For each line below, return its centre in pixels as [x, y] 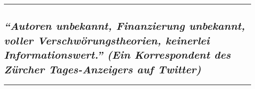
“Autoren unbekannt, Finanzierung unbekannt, [125, 26]
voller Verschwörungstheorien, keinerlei [107, 40]
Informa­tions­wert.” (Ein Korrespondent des [117, 55]
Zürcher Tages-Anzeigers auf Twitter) [102, 69]
